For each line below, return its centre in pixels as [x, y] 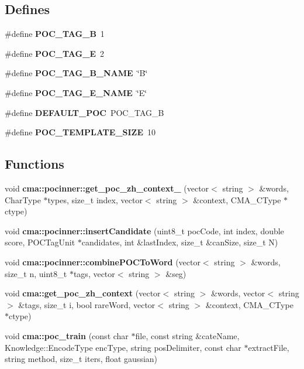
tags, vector [94, 273]
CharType [23, 199]
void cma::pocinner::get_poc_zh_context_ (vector [107, 188]
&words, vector [238, 293]
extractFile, [269, 347]
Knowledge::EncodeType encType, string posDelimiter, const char [123, 347]
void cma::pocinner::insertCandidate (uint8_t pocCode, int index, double [144, 230]
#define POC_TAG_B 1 [55, 34]
